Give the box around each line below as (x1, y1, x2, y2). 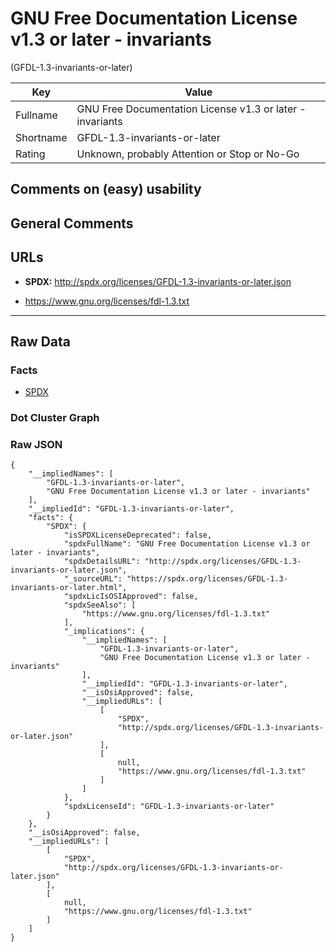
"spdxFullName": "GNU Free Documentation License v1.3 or (63, 539, 311, 549)
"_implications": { (63, 627, 145, 637)
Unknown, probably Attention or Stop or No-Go (76, 147, 300, 161)
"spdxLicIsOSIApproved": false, (63, 592, 199, 602)
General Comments (10, 215, 134, 232)
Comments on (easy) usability (10, 181, 202, 198)
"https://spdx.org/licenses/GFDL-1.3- (126, 574, 288, 584)
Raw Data (10, 333, 72, 350)
